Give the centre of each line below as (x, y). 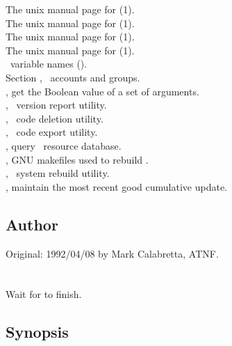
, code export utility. (52, 132)
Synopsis (37, 332)
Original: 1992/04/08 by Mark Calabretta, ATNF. (112, 253)
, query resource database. (64, 145)
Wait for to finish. (44, 294)
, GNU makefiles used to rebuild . (77, 159)
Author (32, 224)
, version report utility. (56, 105)
